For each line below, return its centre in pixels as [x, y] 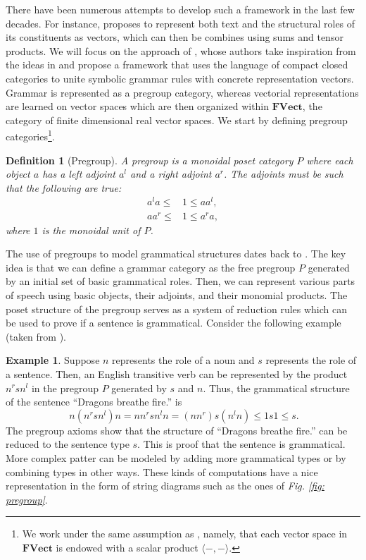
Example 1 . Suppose [53, 360]
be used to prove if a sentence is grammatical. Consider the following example [173, 323]
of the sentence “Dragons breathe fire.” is [94, 402]
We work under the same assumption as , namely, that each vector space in [185, 534]
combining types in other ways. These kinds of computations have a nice [162, 471]
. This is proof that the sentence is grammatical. [241, 444]
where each [330, 160]
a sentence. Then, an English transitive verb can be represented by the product [177, 373]
